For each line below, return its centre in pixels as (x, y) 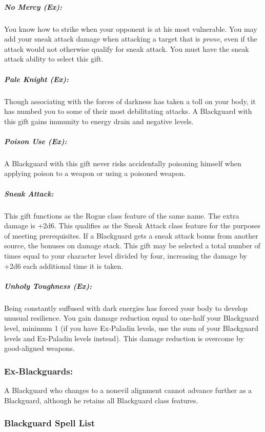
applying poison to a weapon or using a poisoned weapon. (95, 173)
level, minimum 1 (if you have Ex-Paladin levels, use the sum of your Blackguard (131, 328)
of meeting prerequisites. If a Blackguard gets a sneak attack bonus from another (131, 235)
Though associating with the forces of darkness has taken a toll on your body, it (130, 101)
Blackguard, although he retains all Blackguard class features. (101, 400)
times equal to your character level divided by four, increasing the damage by (126, 255)
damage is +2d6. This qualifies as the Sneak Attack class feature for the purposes (132, 225)
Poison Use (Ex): (36, 141)
